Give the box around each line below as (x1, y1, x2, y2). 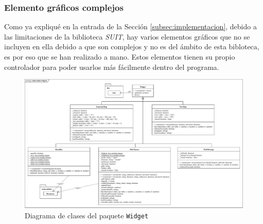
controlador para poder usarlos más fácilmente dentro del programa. (4, 61, 219, 72)
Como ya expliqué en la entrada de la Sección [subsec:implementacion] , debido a (4, 21, 257, 32)
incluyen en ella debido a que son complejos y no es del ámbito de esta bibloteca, (4, 41, 259, 52)
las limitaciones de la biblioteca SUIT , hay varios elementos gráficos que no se (4, 31, 250, 42)
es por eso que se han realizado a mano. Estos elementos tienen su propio (4, 51, 235, 62)
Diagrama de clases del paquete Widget (25, 210, 149, 220)
